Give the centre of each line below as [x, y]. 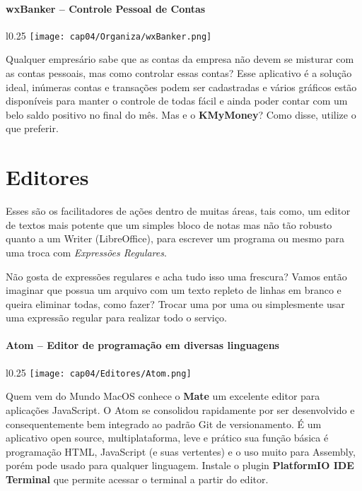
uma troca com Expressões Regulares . [86, 252]
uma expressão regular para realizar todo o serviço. [116, 318]
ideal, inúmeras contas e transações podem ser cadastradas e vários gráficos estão [181, 87]
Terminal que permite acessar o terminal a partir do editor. [137, 479]
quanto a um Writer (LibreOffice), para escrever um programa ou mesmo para [175, 238]
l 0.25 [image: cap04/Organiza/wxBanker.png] [109, 35]
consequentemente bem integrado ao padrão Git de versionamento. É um [164, 424]
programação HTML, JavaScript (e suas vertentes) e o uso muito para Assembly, [181, 451]
